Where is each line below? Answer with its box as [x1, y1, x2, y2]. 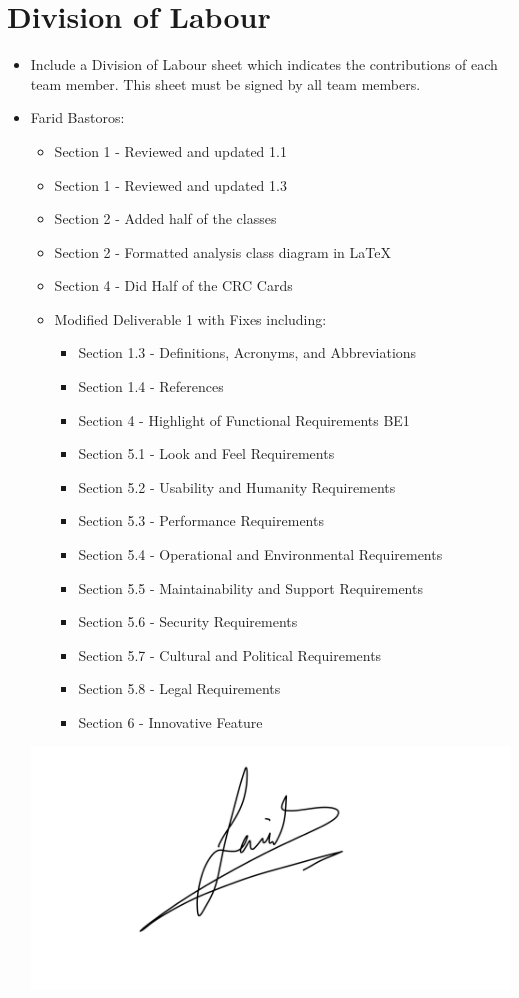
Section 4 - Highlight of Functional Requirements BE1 [78, 409, 410, 430]
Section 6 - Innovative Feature [78, 712, 263, 732]
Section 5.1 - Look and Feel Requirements [78, 443, 335, 464]
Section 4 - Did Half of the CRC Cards [54, 275, 293, 296]
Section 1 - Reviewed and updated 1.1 [54, 140, 287, 161]
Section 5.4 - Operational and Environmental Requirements [78, 544, 443, 565]
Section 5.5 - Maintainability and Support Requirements [78, 577, 423, 598]
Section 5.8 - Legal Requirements [78, 678, 281, 699]
